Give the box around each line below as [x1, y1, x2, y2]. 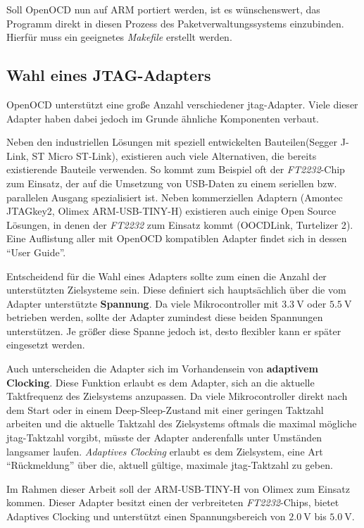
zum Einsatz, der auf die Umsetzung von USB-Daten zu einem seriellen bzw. [6, 175, 337, 190]
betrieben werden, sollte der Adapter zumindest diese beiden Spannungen [6, 310, 323, 325]
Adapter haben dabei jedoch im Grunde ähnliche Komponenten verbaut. [6, 111, 319, 125]
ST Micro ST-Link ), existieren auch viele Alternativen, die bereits [32, 148, 317, 163]
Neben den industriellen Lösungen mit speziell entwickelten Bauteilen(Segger [6, 134, 338, 149]
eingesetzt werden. [6, 337, 85, 352]
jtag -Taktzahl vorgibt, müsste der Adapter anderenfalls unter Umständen [6, 430, 322, 445]
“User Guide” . [6, 244, 66, 259]
